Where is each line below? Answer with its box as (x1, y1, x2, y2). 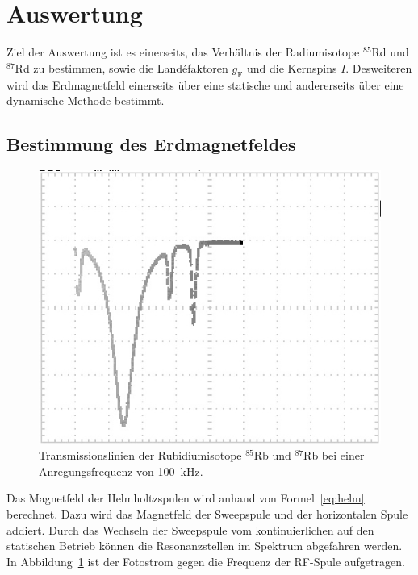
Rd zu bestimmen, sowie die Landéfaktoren (15, 59, 228, 76)
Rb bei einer (303, 447, 365, 464)
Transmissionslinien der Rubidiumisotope (39, 447, 242, 464)
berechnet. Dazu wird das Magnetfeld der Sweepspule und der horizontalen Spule (6, 505, 408, 522)
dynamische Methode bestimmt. (6, 92, 165, 109)
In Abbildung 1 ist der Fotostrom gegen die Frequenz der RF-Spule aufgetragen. (6, 552, 405, 569)
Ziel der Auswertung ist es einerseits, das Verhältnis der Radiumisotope (6, 44, 360, 60)
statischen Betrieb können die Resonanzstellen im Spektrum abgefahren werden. (6, 537, 403, 554)
